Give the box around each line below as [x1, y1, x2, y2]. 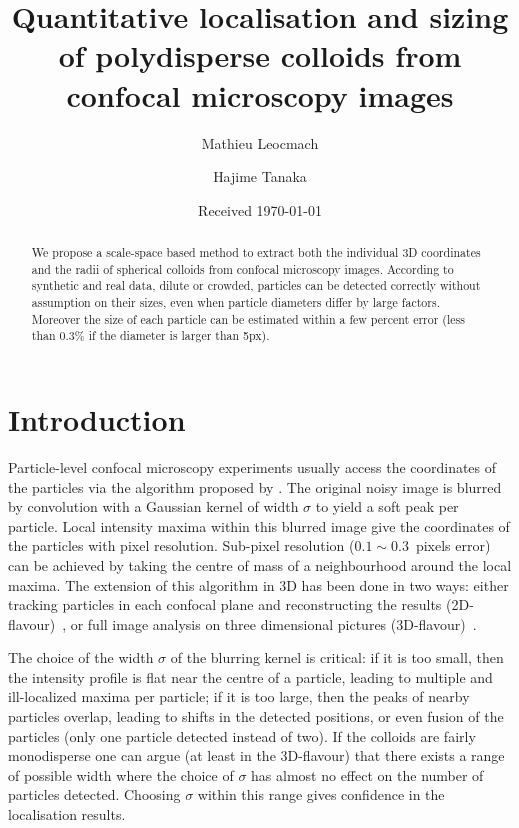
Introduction [8, 399, 186, 440]
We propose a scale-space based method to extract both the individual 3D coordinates [31, 244, 481, 261]
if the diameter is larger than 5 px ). [88, 327, 270, 344]
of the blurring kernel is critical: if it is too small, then [170, 647, 504, 668]
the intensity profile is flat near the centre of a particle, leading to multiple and [8, 666, 493, 687]
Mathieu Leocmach [201, 132, 319, 153]
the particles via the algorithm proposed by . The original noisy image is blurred [8, 476, 502, 497]
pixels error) [415, 535, 491, 556]
